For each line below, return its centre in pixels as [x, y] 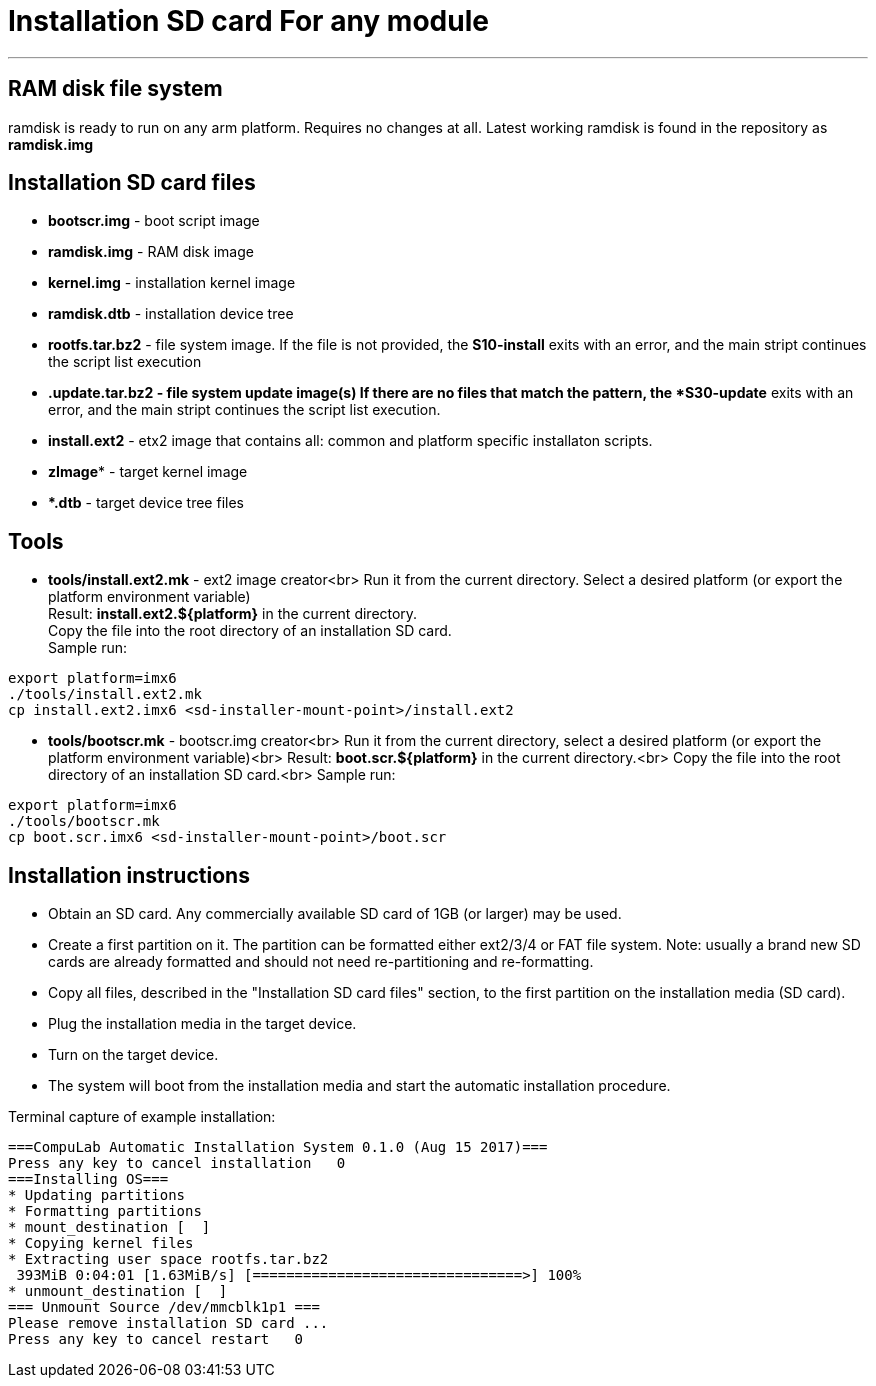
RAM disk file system [115, 89]
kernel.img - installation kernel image [172, 283]
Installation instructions [129, 875]
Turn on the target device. [133, 1055]
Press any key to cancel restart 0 [156, 1339]
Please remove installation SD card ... [168, 1323]
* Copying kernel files [101, 1243]
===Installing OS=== [88, 1179]
